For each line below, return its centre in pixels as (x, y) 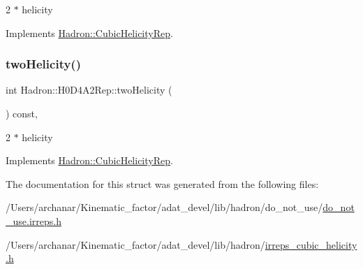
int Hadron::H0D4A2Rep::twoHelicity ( (89, 90)
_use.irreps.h (34, 220)
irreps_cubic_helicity (311, 244)
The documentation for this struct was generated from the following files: (162, 183)
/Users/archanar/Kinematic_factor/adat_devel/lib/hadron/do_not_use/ (164, 207)
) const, (22, 113)
